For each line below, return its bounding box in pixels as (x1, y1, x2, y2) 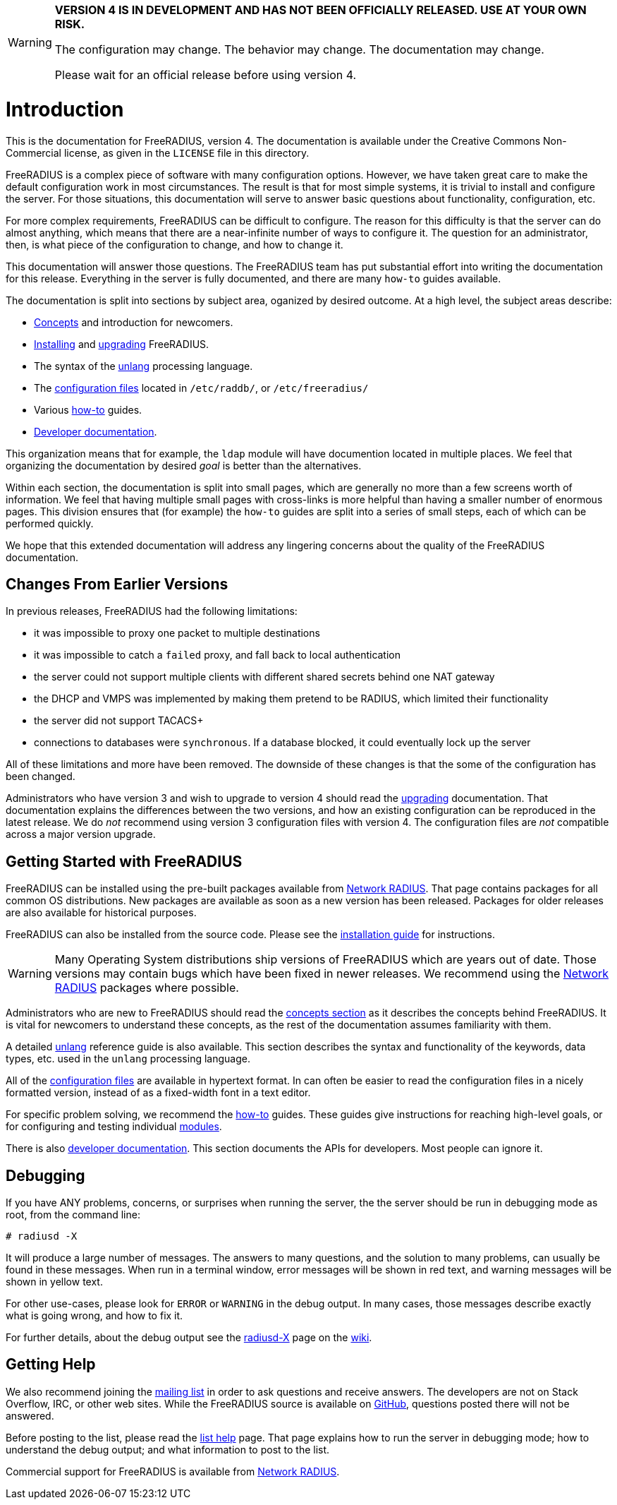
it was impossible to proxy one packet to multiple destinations (34, 627, 320, 640)
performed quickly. (6, 517, 94, 529)
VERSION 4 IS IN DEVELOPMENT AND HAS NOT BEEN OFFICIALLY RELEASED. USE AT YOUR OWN (54, 3, 587, 17)
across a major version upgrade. (6, 828, 156, 841)
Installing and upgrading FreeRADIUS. (34, 337, 209, 350)
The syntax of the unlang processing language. (34, 359, 253, 372)
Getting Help (6, 1355, 96, 1374)
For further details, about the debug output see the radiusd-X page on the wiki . (6, 1331, 372, 1344)
